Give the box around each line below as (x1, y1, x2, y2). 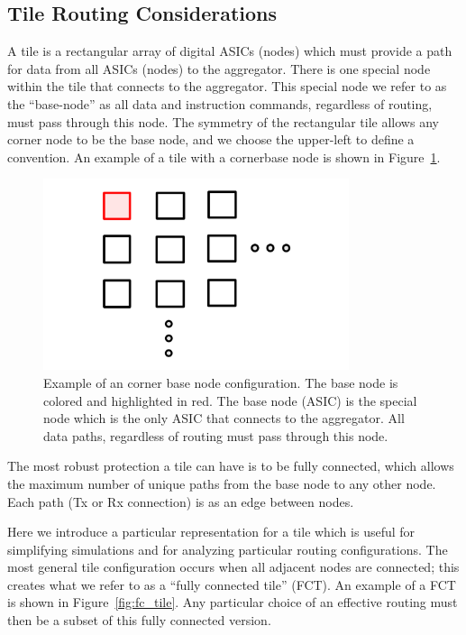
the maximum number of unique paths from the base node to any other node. (7, 474, 436, 492)
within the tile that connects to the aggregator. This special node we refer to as (7, 77, 447, 96)
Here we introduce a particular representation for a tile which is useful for (7, 522, 416, 541)
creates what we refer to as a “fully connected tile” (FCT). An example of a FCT (7, 575, 456, 594)
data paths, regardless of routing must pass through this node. (43, 426, 388, 445)
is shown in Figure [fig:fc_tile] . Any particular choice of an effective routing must (7, 593, 458, 612)
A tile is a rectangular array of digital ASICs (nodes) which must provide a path (7, 41, 452, 60)
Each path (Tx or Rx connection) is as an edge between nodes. (7, 492, 354, 511)
